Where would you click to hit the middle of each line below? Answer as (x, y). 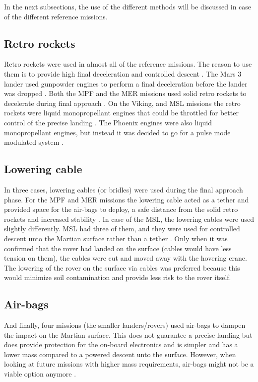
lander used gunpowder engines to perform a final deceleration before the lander (126, 83)
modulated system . (34, 142)
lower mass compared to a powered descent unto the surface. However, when (120, 354)
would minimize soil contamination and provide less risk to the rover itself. (118, 277)
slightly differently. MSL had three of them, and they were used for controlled (122, 229)
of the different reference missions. (56, 16)
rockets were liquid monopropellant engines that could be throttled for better (121, 113)
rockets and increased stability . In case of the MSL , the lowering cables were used (129, 219)
